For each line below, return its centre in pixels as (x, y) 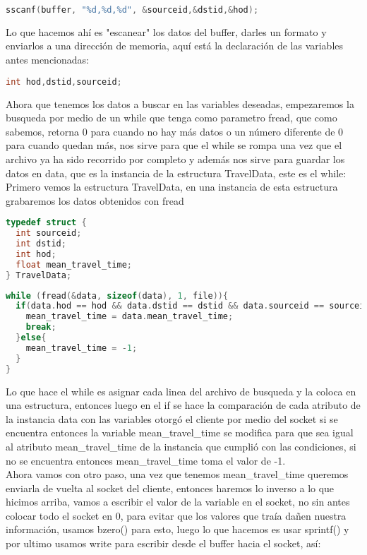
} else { (31, 338)
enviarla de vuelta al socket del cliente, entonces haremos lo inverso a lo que (170, 488)
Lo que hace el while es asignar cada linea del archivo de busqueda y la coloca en (181, 391)
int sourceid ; (49, 233)
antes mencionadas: (47, 60)
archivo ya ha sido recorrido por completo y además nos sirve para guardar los (175, 159)
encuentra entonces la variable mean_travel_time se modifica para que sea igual (180, 432)
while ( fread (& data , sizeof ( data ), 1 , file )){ (117, 296)
